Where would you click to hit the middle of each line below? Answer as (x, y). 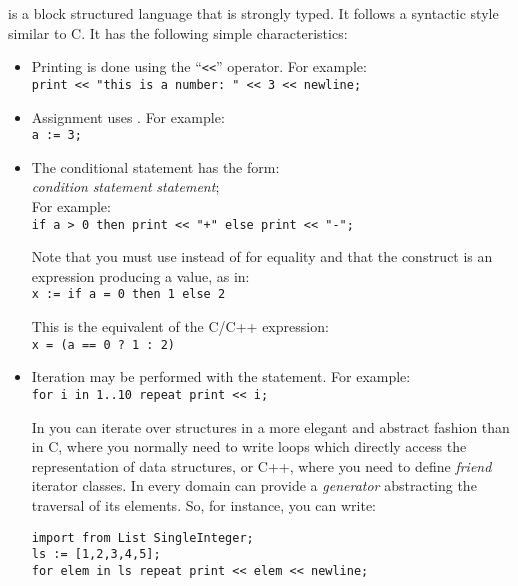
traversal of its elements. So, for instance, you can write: (204, 504)
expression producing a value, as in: (140, 275)
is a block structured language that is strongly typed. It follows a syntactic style (253, 13)
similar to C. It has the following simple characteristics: (178, 32)
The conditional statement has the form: (155, 166)
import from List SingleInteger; (142, 537)
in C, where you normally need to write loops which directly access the (249, 446)
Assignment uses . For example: (128, 116)
